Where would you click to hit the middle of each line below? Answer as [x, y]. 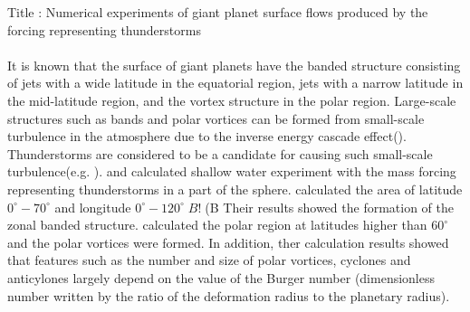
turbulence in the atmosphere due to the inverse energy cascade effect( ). [207, 136]
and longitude [93, 207]
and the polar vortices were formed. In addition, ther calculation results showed [228, 242]
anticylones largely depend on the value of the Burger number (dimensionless [221, 277]
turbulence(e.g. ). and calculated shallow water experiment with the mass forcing [232, 171]
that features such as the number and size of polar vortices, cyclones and [209, 260]
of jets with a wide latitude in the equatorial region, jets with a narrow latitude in [235, 83]
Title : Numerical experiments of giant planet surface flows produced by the [218, 12]
